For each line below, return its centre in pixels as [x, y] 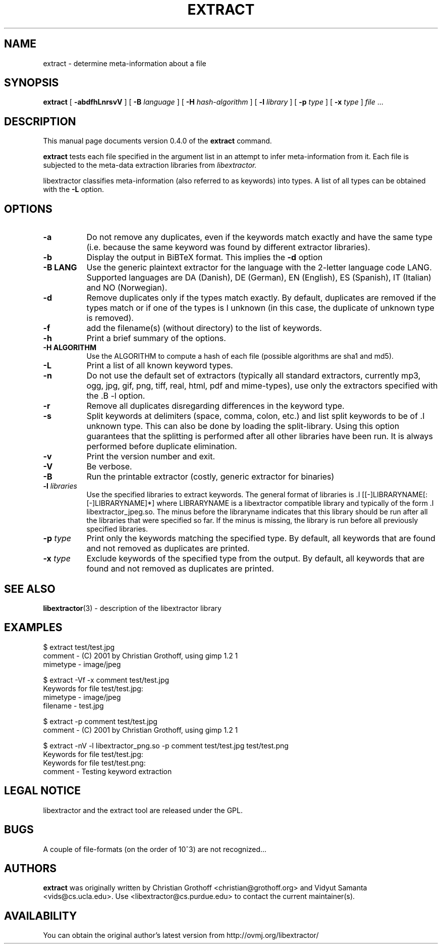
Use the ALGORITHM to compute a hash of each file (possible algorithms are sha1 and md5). [240, 356]
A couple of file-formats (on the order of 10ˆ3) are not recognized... [155, 849]
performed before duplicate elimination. [162, 446]
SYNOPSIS [32, 83]
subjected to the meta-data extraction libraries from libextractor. [150, 165]
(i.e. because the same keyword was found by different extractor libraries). [228, 247]
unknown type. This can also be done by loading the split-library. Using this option [243, 426]
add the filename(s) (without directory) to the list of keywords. [204, 328]
